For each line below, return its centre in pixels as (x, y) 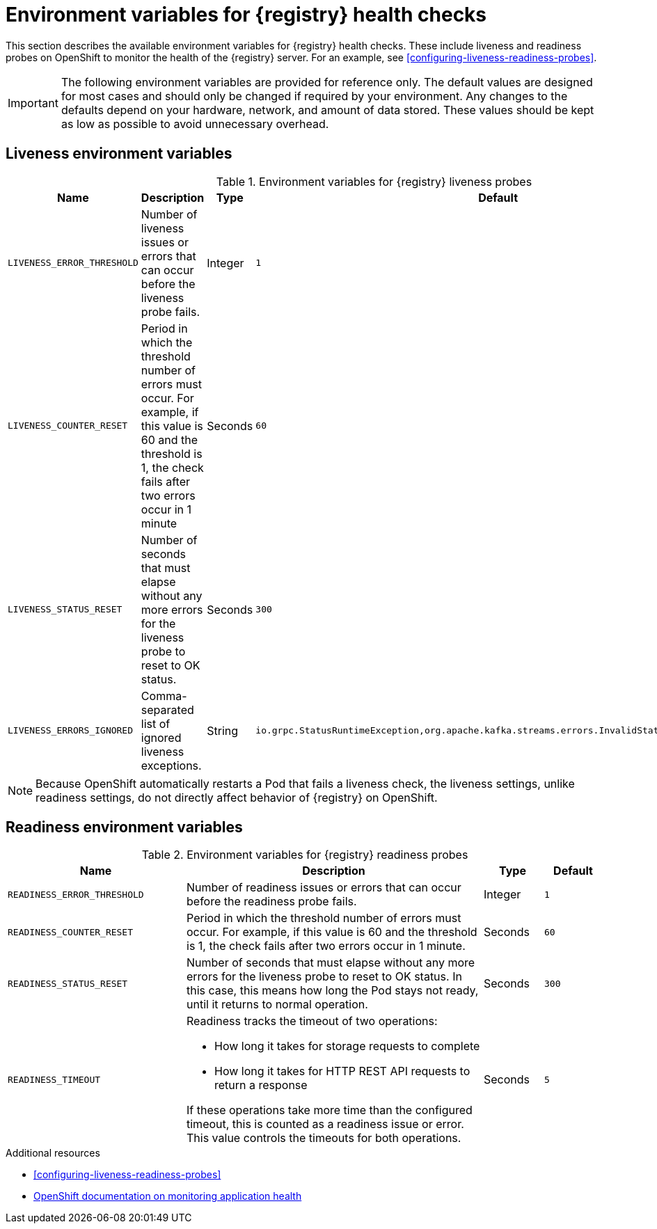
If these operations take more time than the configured (330, 1110)
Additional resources (53, 1153)
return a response (261, 1085)
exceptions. (171, 765)
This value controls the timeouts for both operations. (324, 1138)
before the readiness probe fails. (272, 902)
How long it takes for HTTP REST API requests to (342, 1071)
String (223, 730)
